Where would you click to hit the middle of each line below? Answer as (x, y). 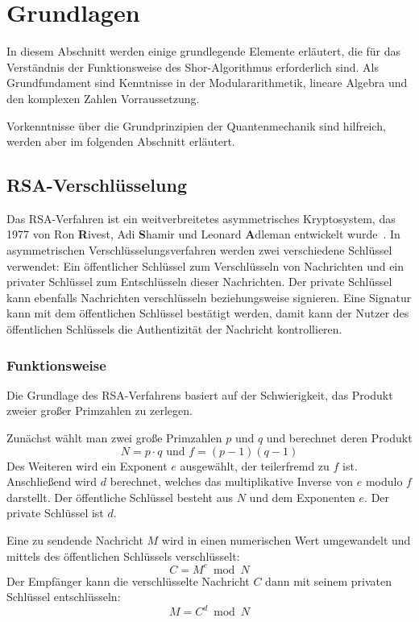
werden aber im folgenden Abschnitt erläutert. (121, 141)
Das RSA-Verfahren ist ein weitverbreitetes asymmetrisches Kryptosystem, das (201, 218)
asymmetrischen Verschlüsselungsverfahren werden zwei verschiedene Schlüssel (199, 250)
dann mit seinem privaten (328, 581)
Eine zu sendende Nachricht (75, 540)
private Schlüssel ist (55, 513)
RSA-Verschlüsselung (97, 185)
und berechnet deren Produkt (339, 438)
